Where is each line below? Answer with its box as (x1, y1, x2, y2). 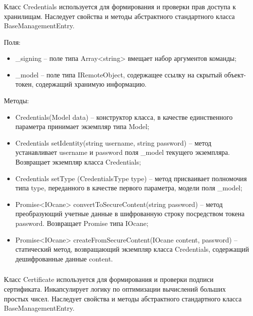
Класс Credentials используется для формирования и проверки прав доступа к (4, 1, 236, 11)
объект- (224, 69, 246, 79)
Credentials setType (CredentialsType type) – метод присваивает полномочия (15, 173, 247, 183)
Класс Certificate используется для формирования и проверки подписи (4, 274, 214, 284)
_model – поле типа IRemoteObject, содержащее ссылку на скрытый (15, 69, 222, 79)
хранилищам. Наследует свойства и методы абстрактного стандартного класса (4, 11, 235, 21)
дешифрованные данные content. (15, 253, 113, 263)
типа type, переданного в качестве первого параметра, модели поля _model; (15, 183, 243, 193)
